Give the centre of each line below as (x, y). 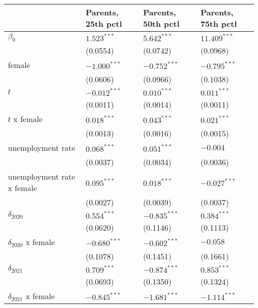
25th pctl (104, 24)
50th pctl (161, 24)
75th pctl (219, 24)
